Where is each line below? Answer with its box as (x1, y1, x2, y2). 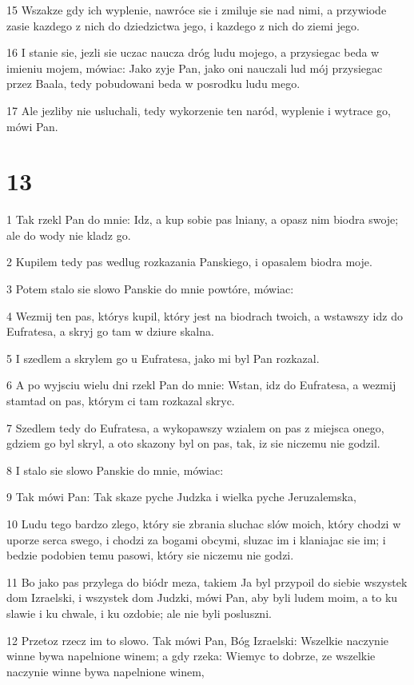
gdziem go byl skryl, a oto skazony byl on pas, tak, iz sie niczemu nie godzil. (6, 435, 380, 452)
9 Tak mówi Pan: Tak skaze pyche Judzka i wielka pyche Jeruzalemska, (6, 488, 356, 505)
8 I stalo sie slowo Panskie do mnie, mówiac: (6, 461, 224, 478)
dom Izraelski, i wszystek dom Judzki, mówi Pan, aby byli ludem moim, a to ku (6, 589, 398, 606)
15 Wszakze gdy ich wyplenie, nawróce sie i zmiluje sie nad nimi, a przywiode (6, 2, 387, 18)
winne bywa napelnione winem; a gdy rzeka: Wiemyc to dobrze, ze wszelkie (6, 647, 376, 664)
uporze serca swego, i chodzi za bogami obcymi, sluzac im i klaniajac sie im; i (6, 531, 386, 548)
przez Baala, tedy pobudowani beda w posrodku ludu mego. (6, 75, 301, 92)
